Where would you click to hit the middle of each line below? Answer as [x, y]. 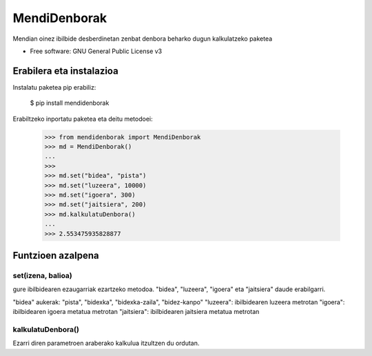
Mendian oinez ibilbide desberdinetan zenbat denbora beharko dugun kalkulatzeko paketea [143, 39]
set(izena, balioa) [42, 275]
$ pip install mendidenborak [70, 103]
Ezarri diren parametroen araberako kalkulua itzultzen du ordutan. [106, 343]
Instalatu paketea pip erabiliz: [54, 87]
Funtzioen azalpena [56, 255]
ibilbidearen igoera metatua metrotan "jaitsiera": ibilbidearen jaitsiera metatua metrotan [136, 312]
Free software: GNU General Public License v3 [96, 51]
